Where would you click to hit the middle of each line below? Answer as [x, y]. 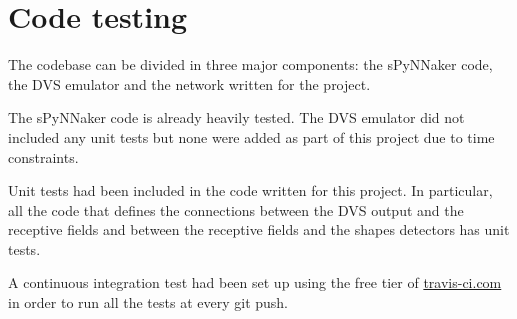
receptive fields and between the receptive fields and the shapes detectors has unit [259, 229]
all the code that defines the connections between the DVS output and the [236, 209]
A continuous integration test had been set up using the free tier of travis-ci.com [255, 282]
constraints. [43, 156]
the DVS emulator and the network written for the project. [189, 83]
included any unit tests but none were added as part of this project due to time [251, 136]
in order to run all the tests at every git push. [148, 302]
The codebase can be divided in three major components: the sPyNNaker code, [250, 64]
